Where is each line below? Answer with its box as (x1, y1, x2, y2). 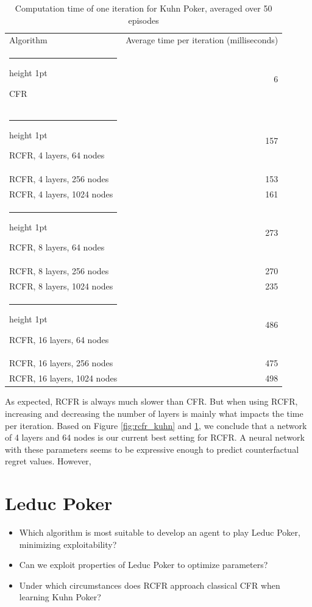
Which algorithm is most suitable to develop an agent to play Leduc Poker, (19, 526, 300, 539)
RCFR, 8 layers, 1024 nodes (9, 280, 113, 293)
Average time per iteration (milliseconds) (126, 34, 278, 46)
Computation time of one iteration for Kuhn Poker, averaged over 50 (15, 2, 272, 14)
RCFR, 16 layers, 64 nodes (9, 333, 109, 346)
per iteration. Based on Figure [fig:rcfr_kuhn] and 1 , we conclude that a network (5, 419, 307, 431)
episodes (128, 13, 159, 26)
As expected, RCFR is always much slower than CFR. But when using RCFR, (5, 395, 298, 408)
